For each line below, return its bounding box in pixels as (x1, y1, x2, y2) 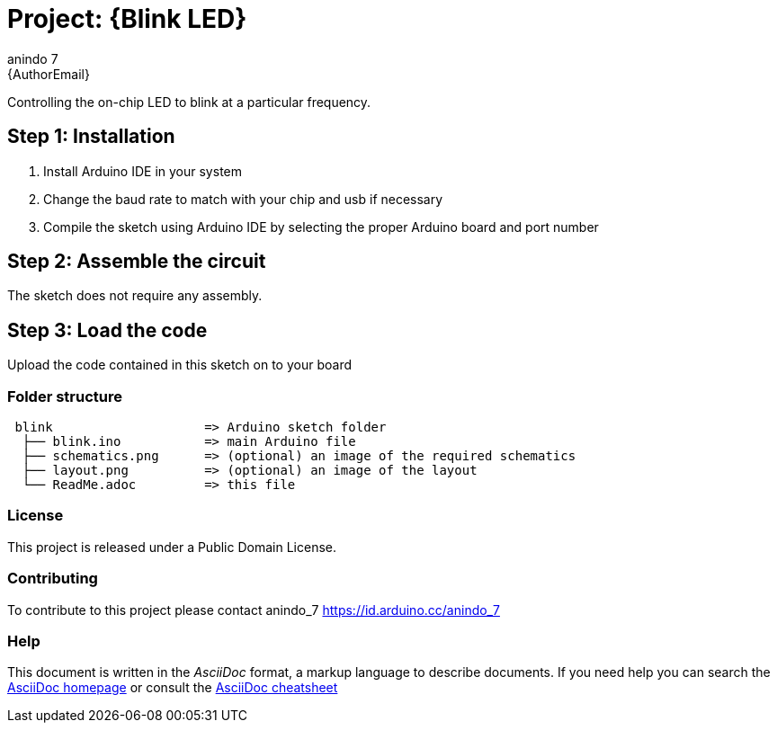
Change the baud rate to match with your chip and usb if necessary (43, 191, 443, 207)
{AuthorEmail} (7, 66, 90, 82)
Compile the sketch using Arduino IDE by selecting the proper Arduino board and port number (43, 218, 599, 235)
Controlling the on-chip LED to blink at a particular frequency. (7, 93, 371, 110)
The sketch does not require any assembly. (7, 288, 263, 304)
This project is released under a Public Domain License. (7, 539, 336, 555)
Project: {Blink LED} (7, 4, 247, 34)
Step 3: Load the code (7, 318, 208, 342)
